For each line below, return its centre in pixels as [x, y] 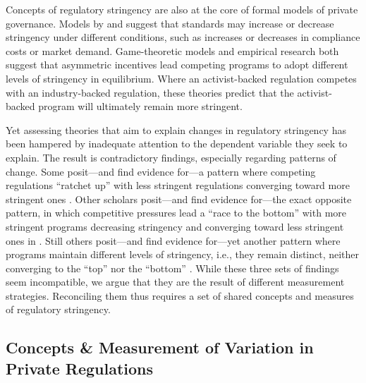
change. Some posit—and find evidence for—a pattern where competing [161, 171]
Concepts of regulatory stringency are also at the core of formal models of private [182, 9]
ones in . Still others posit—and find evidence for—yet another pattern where [173, 240]
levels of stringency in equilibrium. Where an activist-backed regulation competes [181, 78]
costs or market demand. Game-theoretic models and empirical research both [172, 50]
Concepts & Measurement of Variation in [160, 347]
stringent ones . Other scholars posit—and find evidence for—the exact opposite [179, 199]
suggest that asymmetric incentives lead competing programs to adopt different [177, 65]
